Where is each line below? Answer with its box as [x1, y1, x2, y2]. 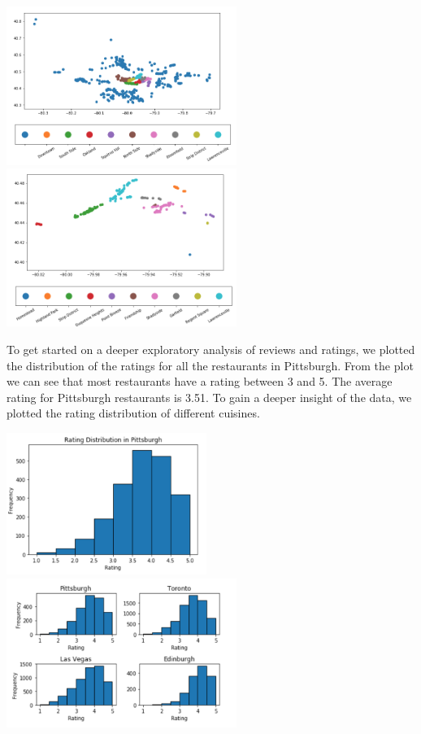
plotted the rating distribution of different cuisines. [7, 404, 260, 422]
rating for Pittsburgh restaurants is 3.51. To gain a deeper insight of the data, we [7, 388, 412, 405]
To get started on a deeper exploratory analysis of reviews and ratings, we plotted [7, 341, 415, 358]
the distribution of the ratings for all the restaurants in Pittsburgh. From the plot [7, 356, 414, 374]
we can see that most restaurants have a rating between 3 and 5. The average [7, 373, 393, 390]
